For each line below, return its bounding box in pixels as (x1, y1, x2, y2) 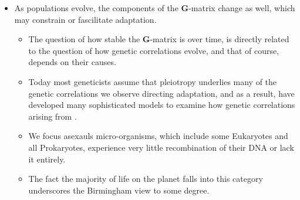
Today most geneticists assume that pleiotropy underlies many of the (28, 75, 277, 87)
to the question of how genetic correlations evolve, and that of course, (28, 44, 279, 56)
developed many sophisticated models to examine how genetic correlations (28, 99, 295, 111)
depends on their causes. (28, 56, 116, 68)
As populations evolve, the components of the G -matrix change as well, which (14, 2, 295, 13)
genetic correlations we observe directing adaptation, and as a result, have (28, 87, 295, 99)
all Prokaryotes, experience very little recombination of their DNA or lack (28, 141, 294, 153)
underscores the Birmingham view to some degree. (28, 184, 210, 196)
